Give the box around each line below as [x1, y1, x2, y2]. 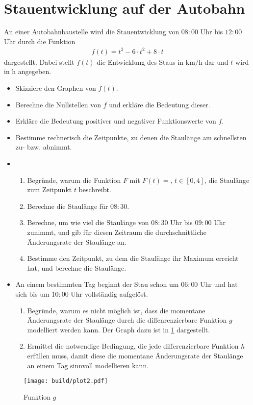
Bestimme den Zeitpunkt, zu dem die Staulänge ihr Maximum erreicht [27, 253, 239, 263]
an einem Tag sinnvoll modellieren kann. [27, 360, 149, 370]
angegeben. [18, 66, 51, 76]
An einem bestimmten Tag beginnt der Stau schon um [15, 279, 179, 289]
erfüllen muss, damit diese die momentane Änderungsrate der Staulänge [27, 350, 243, 360]
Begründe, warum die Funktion [27, 175, 121, 185]
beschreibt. [78, 184, 111, 195]
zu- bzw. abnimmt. [15, 142, 72, 152]
